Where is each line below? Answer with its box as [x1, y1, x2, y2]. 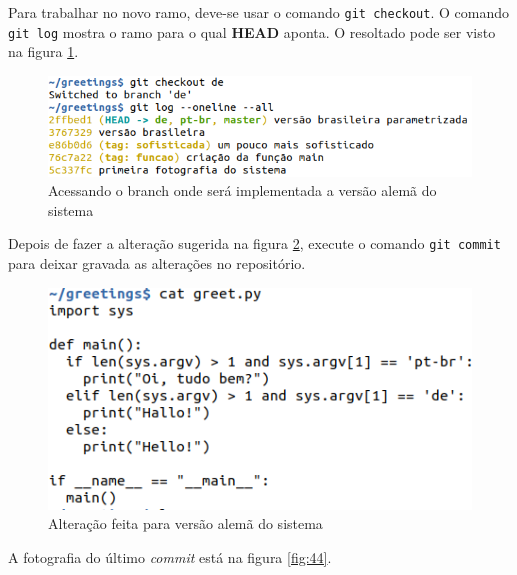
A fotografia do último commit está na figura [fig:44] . [8, 546, 332, 567]
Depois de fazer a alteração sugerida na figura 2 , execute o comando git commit [8, 233, 501, 254]
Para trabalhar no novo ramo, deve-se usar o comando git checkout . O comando [8, 2, 509, 22]
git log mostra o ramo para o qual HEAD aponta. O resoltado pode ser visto [8, 21, 496, 42]
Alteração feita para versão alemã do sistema [48, 513, 323, 534]
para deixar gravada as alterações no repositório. [8, 253, 306, 274]
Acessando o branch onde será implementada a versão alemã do [48, 180, 437, 201]
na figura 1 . [8, 41, 79, 62]
